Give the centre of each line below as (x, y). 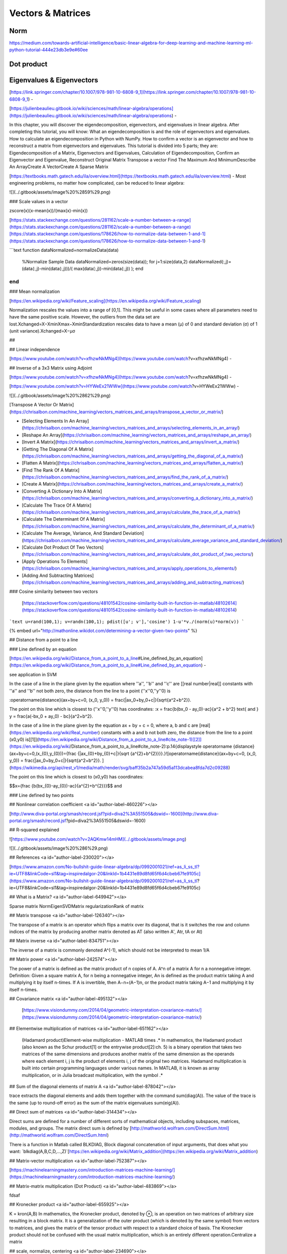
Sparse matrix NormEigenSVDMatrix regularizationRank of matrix (76, 906)
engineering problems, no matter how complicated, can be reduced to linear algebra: (97, 183)
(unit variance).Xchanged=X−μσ (42, 331)
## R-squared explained (34, 830)
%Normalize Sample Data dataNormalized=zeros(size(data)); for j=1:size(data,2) (105, 261)
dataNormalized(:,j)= (210, 261)
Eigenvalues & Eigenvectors (54, 80)
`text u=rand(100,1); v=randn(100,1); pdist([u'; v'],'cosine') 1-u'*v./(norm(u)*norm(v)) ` (127, 621)
